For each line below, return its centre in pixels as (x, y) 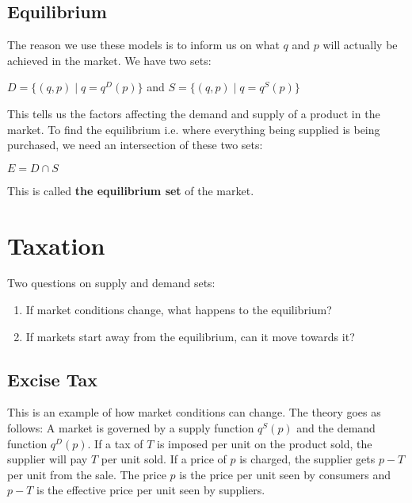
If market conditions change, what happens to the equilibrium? (179, 310)
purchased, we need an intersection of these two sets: (135, 145)
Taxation (56, 245)
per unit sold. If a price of (164, 459)
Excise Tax (52, 379)
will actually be (360, 45)
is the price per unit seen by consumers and (285, 474)
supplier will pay (48, 459)
